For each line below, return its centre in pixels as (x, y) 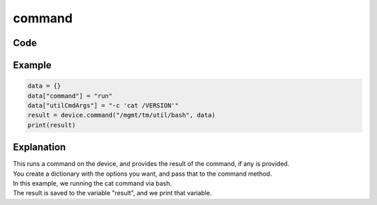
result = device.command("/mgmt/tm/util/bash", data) (121, 115)
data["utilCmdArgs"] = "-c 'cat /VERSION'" (103, 105)
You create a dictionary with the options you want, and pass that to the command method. (142, 174)
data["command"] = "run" (70, 96)
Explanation (39, 147)
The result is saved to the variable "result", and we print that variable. (112, 193)
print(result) (52, 125)
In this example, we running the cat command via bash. (93, 183)
